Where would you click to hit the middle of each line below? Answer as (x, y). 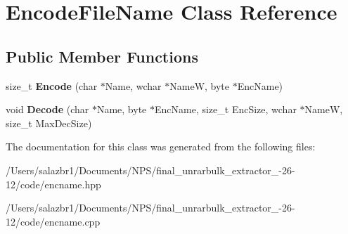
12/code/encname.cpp (53, 221)
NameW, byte (200, 85)
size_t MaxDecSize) (49, 123)
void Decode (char (47, 109)
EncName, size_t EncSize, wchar (225, 109)
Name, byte (122, 109)
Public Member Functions (102, 56)
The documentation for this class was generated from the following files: (161, 147)
